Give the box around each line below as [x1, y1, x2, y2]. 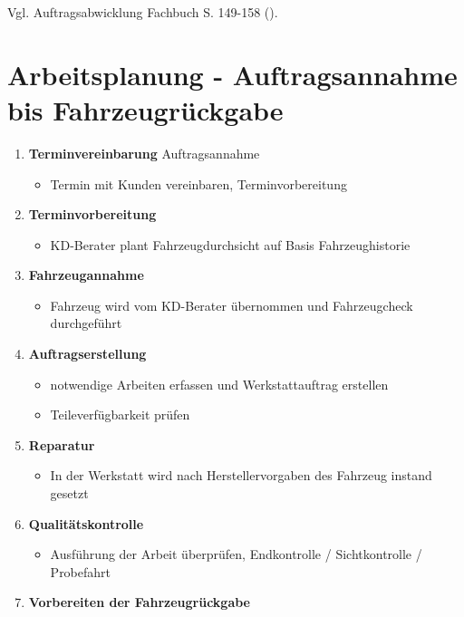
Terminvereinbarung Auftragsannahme [28, 143, 260, 162]
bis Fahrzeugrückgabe [7, 91, 284, 128]
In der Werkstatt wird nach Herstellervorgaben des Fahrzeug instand [50, 466, 432, 485]
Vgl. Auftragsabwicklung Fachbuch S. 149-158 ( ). [7, 3, 278, 21]
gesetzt [50, 484, 89, 503]
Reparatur [28, 435, 95, 454]
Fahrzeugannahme [28, 265, 144, 284]
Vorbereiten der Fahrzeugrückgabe [28, 593, 250, 612]
